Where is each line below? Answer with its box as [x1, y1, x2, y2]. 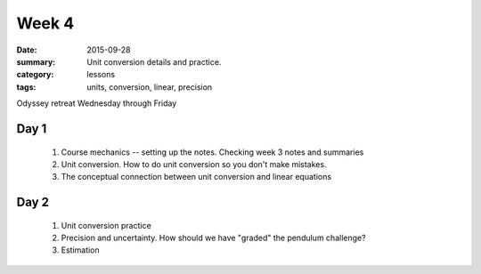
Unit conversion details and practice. [86, 56, 222, 67]
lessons [86, 69, 116, 80]
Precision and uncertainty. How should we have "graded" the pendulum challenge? [61, 232, 366, 244]
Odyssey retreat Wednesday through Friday [16, 98, 177, 109]
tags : [16, 81, 37, 93]
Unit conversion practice [61, 220, 151, 230]
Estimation [61, 245, 100, 255]
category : [16, 69, 54, 80]
